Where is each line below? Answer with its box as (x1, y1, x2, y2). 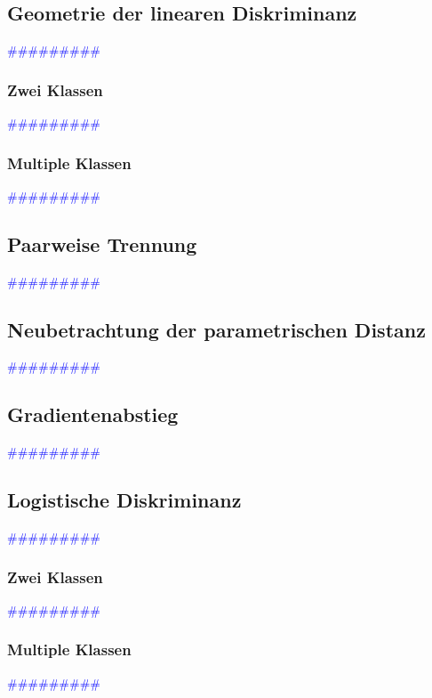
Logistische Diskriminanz (7, 486, 242, 514)
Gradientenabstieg (7, 401, 179, 428)
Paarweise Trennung (7, 230, 197, 257)
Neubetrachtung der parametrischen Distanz (7, 315, 426, 343)
